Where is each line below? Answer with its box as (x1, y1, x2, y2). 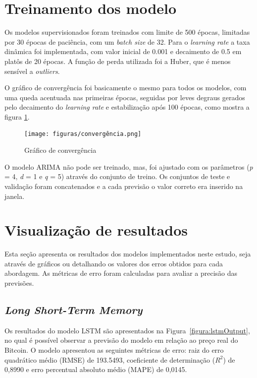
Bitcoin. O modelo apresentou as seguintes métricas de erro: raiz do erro (4, 344, 224, 355)
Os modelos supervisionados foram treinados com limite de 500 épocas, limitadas (4, 27, 250, 37)
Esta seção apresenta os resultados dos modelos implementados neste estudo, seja (4, 249, 251, 259)
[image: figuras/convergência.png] (24, 130, 142, 138)
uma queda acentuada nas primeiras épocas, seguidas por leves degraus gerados (4, 92, 245, 102)
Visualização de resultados (4, 220, 188, 240)
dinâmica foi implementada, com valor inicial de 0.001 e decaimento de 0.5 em (4, 46, 242, 57)
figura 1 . (4, 111, 30, 122)
